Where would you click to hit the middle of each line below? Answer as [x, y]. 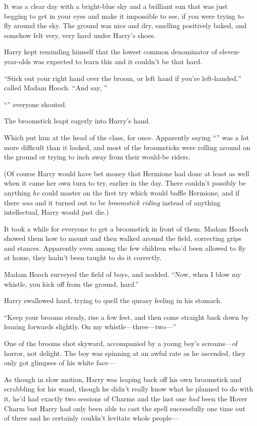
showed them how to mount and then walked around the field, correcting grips [123, 238]
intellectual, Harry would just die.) [57, 212]
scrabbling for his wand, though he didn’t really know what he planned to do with [128, 389]
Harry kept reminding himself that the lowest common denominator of [111, 52]
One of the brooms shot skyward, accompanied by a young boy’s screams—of [121, 343]
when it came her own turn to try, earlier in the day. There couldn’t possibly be [125, 183]
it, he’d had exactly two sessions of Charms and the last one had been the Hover [126, 398]
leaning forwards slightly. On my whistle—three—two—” [90, 327]
